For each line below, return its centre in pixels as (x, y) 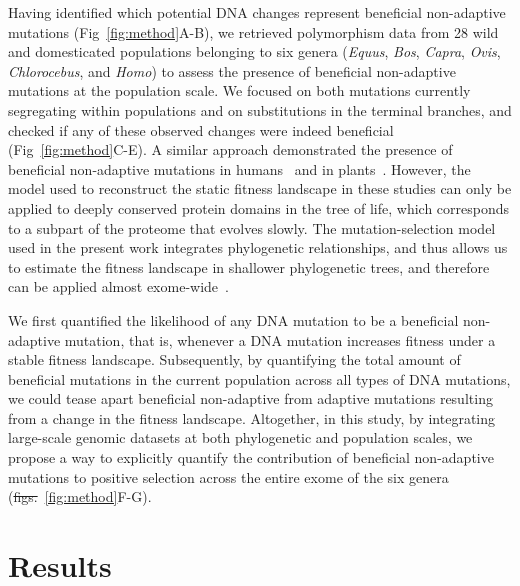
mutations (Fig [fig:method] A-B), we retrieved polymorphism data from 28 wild (253, 31)
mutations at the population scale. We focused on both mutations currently (239, 90)
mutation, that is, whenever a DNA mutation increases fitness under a (280, 339)
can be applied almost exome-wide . (118, 286)
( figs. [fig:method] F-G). (80, 496)
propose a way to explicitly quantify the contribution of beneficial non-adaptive (251, 457)
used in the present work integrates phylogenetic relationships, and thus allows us (258, 247)
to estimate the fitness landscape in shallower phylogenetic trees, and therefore (249, 266)
